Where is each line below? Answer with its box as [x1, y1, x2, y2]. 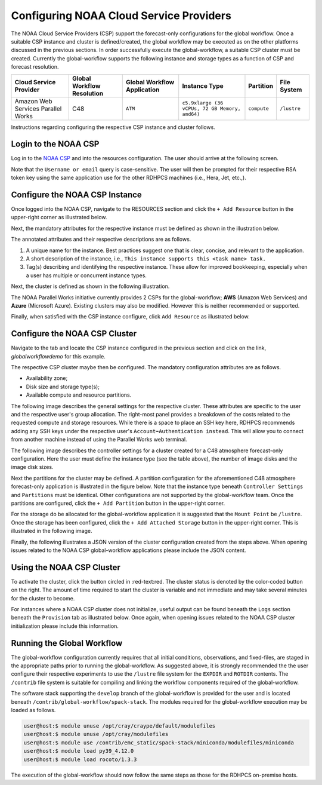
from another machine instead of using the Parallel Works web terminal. [11, 436, 187, 443]
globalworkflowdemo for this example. [11, 352, 106, 360]
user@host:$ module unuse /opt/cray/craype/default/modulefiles [23, 722, 216, 729]
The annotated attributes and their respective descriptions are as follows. [11, 236, 191, 243]
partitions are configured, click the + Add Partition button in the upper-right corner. [11, 499, 225, 507]
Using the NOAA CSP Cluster [11, 562, 120, 572]
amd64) [182, 111, 200, 117]
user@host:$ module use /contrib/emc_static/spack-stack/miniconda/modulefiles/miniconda [23, 739, 295, 746]
